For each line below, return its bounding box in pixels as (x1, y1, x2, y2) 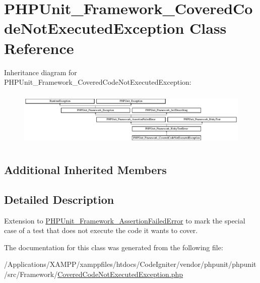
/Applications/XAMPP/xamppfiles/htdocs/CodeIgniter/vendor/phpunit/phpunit (4, 259, 256, 269)
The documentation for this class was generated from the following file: (4, 242, 223, 252)
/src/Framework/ (4, 269, 58, 279)
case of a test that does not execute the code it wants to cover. (4, 225, 198, 236)
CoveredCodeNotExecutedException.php (57, 269, 183, 279)
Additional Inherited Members (4, 162, 167, 178)
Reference (4, 37, 74, 58)
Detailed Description (4, 191, 114, 207)
